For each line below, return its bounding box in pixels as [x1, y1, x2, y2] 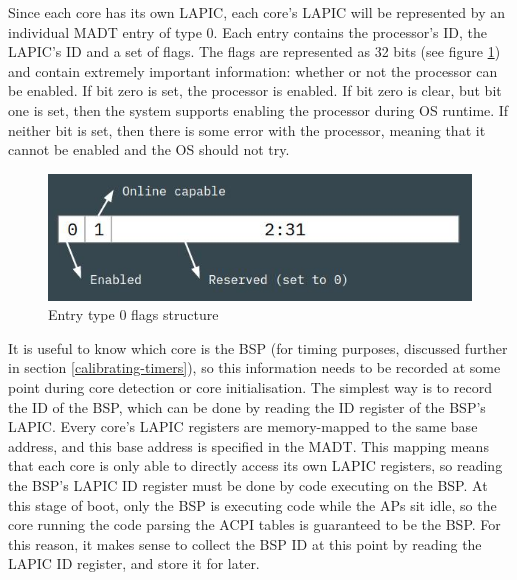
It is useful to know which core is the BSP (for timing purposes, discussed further [8, 337, 508, 358]
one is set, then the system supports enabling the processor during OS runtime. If [8, 99, 509, 120]
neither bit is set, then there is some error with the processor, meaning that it [8, 119, 486, 140]
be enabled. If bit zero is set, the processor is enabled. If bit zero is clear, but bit [8, 80, 502, 101]
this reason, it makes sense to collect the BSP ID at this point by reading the [8, 533, 482, 554]
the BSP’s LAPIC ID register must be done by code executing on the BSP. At [8, 474, 488, 495]
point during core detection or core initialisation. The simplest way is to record [8, 376, 492, 397]
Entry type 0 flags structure [48, 304, 219, 325]
